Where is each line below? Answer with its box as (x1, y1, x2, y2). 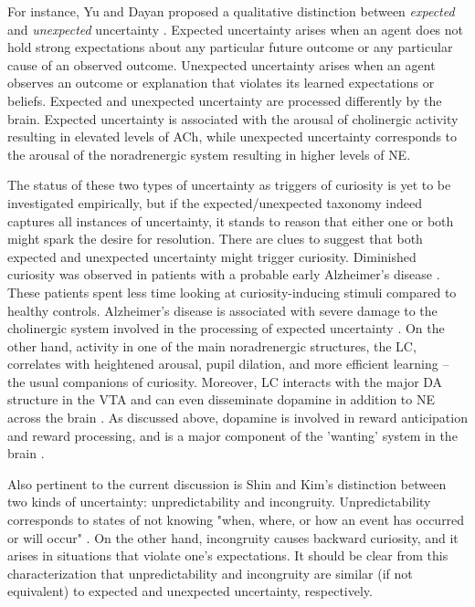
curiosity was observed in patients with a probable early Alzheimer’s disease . (7, 265, 440, 284)
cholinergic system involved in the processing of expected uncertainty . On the (7, 319, 445, 338)
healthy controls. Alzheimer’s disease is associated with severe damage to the (7, 300, 438, 319)
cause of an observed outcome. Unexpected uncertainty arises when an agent (7, 55, 436, 74)
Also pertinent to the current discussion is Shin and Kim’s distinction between (7, 474, 447, 493)
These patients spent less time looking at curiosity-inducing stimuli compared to (7, 282, 457, 301)
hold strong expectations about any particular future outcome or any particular (7, 37, 453, 57)
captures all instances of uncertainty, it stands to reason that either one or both (7, 211, 454, 230)
